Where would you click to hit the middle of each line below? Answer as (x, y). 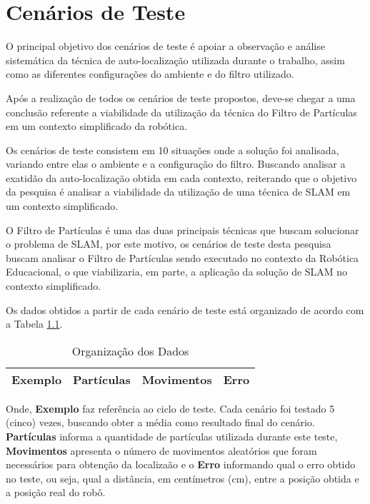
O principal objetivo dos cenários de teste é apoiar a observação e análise (165, 46)
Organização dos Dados (130, 351)
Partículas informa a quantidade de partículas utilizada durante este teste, (172, 436)
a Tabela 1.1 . (34, 324)
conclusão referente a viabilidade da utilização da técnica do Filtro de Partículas (181, 112)
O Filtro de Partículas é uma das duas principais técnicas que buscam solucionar (182, 230)
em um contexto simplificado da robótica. (97, 126)
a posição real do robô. (56, 492)
